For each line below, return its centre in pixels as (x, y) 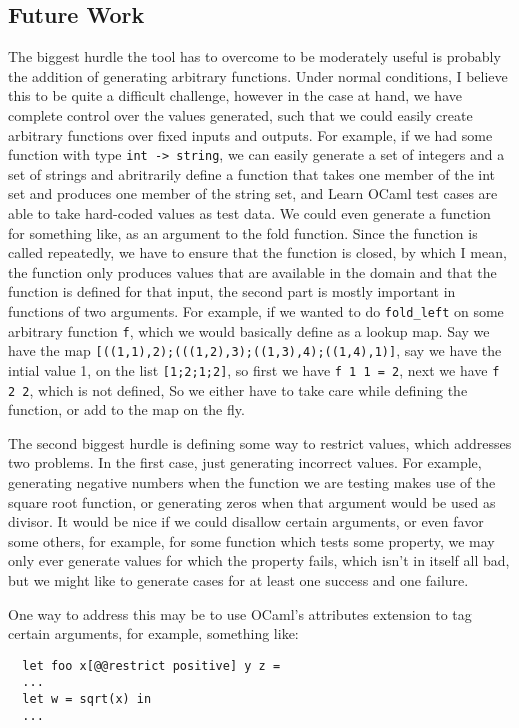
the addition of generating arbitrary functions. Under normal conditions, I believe (258, 75)
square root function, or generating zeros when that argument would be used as (252, 501)
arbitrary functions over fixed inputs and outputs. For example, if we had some (250, 134)
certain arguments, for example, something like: (153, 633)
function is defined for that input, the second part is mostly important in (232, 291)
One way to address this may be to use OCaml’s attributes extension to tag (240, 613)
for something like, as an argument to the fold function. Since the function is (243, 232)
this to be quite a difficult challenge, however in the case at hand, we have (235, 95)
